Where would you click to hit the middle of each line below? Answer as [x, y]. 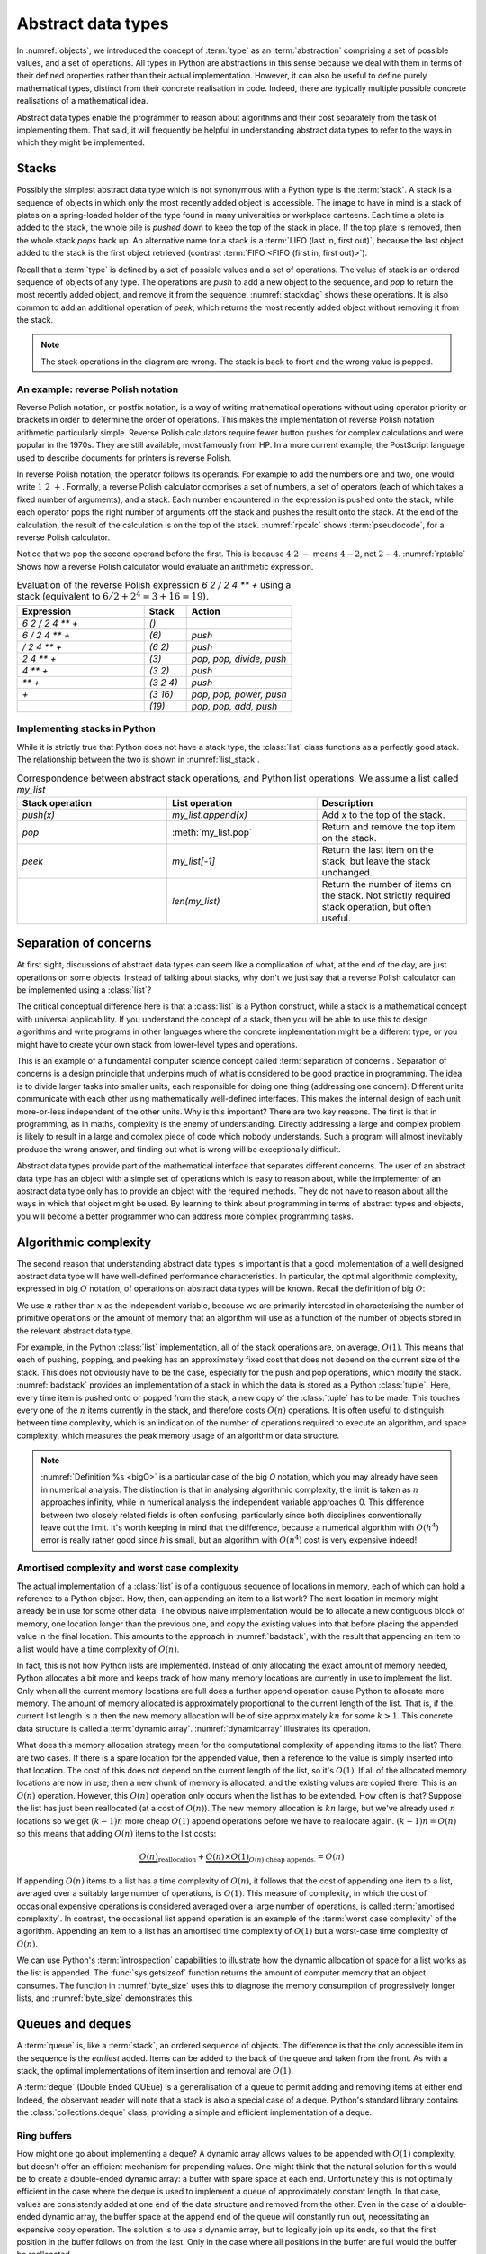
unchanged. [347, 872]
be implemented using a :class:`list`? [84, 990]
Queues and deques [74, 2024]
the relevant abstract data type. [75, 1331]
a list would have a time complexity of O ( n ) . [98, 1649]
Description [347, 802]
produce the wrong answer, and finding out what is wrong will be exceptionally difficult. [179, 1149]
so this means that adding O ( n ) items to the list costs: [117, 1833]
